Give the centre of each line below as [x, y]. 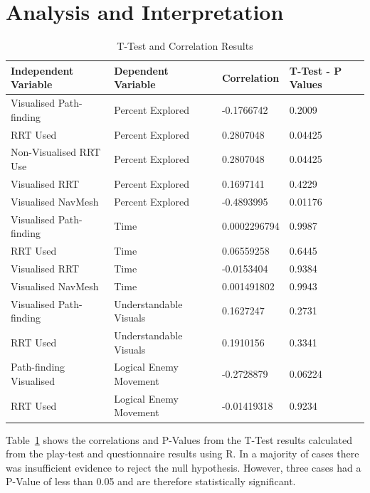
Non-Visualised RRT [56, 152]
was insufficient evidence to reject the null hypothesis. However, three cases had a [184, 467]
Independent [42, 70]
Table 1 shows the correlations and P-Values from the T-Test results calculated [179, 439]
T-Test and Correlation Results [185, 46]
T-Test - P [316, 70]
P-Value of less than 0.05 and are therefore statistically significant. [151, 481]
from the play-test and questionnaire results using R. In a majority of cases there [183, 454]
